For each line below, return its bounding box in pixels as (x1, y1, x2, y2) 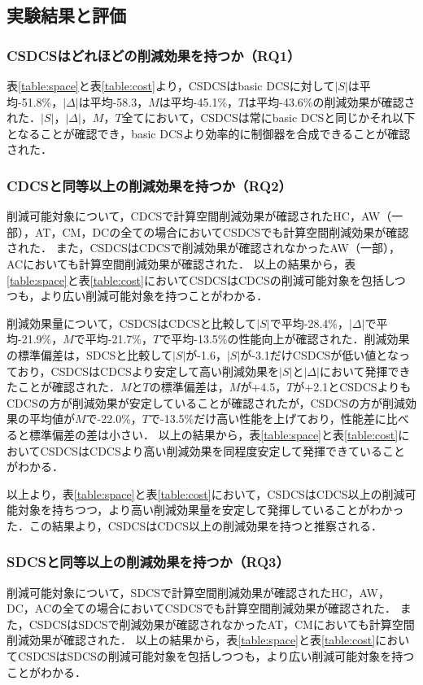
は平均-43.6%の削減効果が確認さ (245, 93, 416, 110)
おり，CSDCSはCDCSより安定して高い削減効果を (17, 362, 280, 379)
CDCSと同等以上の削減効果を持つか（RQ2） (7, 175, 292, 195)
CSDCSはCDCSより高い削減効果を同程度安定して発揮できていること (40, 442, 406, 459)
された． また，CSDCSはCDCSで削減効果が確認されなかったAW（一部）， (7, 239, 400, 256)
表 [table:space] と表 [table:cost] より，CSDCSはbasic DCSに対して (7, 77, 335, 94)
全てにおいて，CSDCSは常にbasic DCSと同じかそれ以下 (121, 109, 416, 126)
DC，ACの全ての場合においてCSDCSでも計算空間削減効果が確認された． (7, 600, 397, 617)
